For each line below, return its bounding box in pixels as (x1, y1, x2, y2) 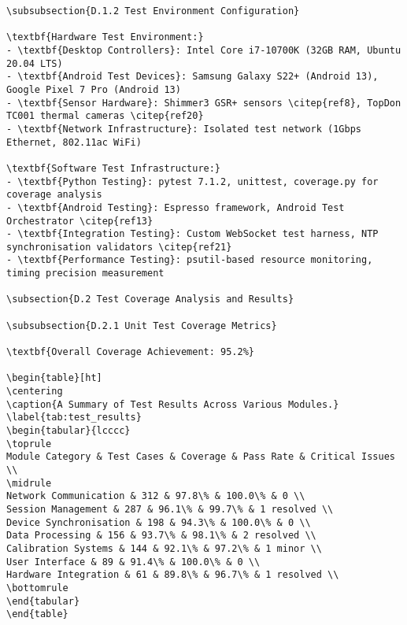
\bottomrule (6, 582, 68, 594)
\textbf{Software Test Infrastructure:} (6, 162, 221, 174)
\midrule (6, 477, 52, 489)
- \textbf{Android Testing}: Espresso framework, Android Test (6, 202, 345, 213)
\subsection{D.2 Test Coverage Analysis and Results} (6, 294, 294, 305)
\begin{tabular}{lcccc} (6, 425, 131, 436)
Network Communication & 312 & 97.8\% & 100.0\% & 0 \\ (6, 490, 305, 502)
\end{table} (6, 608, 68, 620)
